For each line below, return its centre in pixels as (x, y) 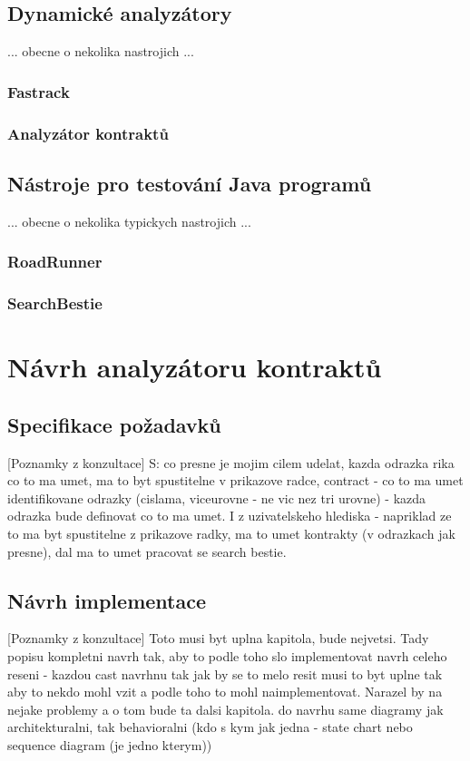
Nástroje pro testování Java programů (190, 183)
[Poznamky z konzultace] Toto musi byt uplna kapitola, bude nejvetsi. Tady (218, 638)
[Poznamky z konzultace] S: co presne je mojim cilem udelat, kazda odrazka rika (231, 462)
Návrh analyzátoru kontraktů (195, 367)
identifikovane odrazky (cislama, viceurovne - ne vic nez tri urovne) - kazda (217, 498)
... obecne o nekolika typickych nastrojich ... (129, 221)
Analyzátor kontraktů (88, 133)
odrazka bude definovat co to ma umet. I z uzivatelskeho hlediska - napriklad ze (230, 516)
